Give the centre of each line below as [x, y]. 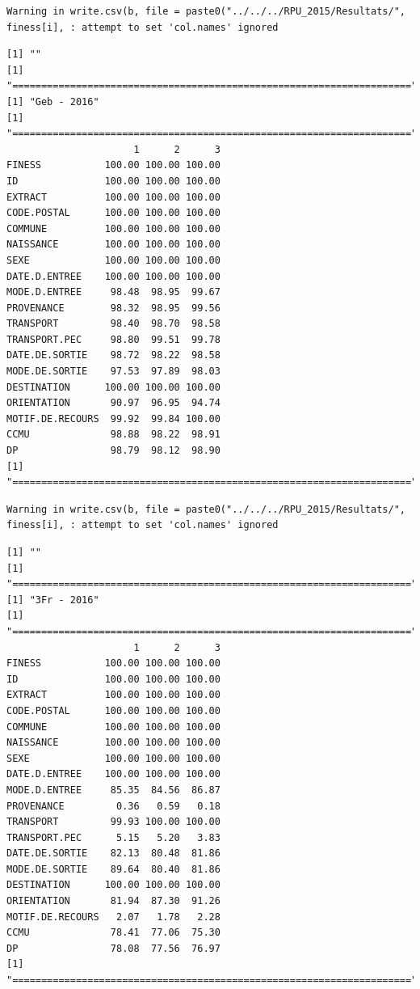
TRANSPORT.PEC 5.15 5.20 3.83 [113, 837]
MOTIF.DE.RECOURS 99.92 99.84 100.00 [113, 418]
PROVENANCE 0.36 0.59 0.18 [113, 806]
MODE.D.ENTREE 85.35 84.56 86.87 [113, 790]
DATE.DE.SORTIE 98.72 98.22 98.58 [113, 355]
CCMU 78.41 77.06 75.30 [113, 933]
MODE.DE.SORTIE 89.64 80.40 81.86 [113, 869]
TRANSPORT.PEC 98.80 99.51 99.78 [113, 339]
